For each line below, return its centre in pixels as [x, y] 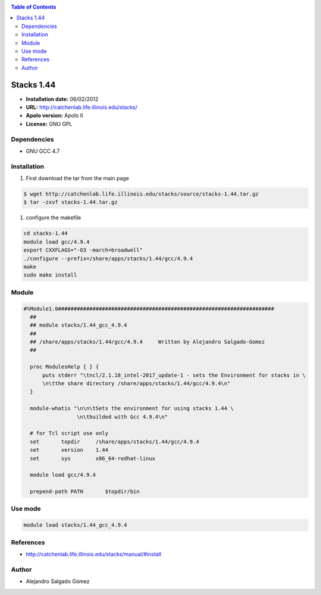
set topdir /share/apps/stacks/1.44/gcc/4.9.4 [114, 442]
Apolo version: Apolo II [54, 115]
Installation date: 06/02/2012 [62, 99]
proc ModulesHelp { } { [64, 367]
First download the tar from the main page [78, 178]
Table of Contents [34, 7]
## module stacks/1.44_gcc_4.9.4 [78, 325]
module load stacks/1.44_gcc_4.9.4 [75, 525]
